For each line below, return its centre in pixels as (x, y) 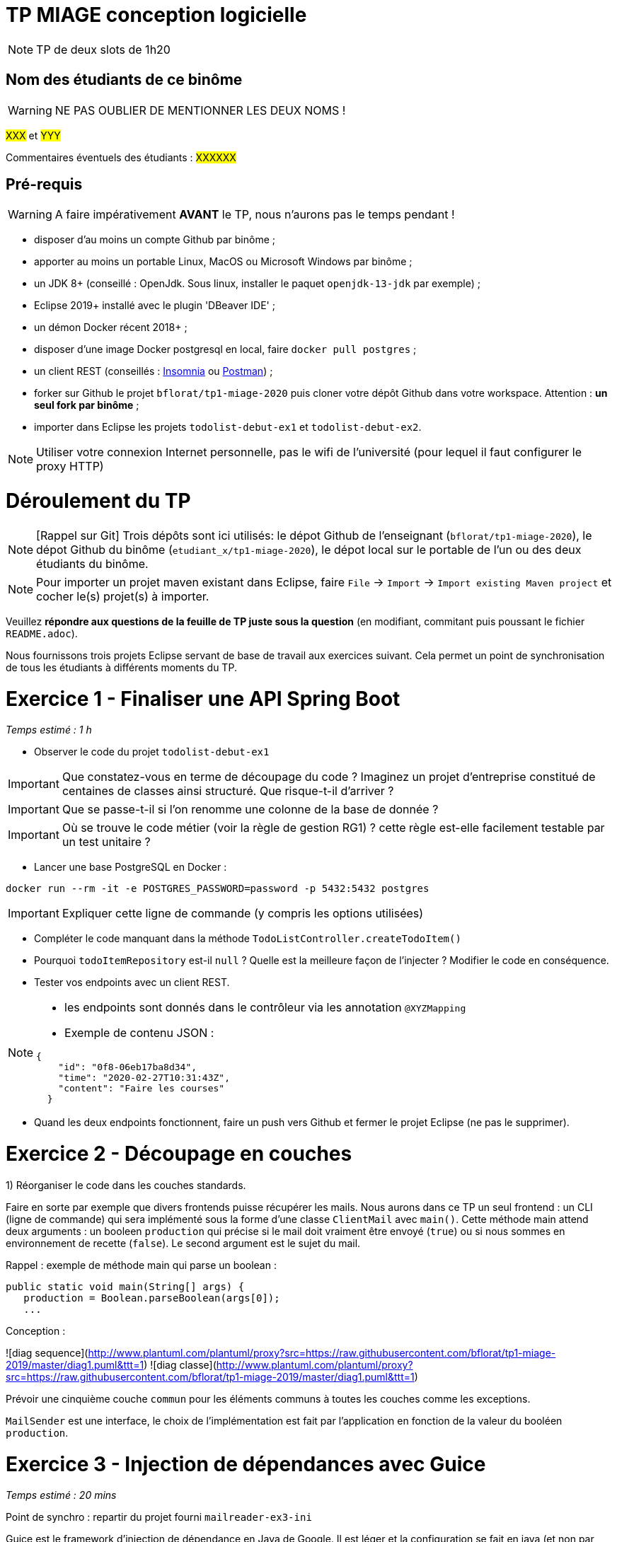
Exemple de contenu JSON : (139, 1033)
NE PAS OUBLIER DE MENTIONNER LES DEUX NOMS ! (200, 110)
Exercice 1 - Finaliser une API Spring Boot (203, 698)
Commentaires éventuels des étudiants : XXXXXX (121, 157)
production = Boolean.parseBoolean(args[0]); (152, 1298)
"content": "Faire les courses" (142, 1089)
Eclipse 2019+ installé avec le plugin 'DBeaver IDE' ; (155, 306)
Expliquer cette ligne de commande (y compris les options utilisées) (243, 914)
